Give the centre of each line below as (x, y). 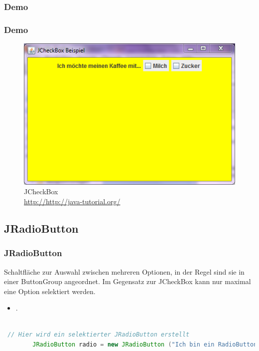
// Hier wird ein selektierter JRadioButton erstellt (99, 335)
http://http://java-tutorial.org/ (72, 201)
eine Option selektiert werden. (50, 291)
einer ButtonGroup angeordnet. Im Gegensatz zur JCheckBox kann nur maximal (128, 281)
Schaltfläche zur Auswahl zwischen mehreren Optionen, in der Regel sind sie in (124, 271)
